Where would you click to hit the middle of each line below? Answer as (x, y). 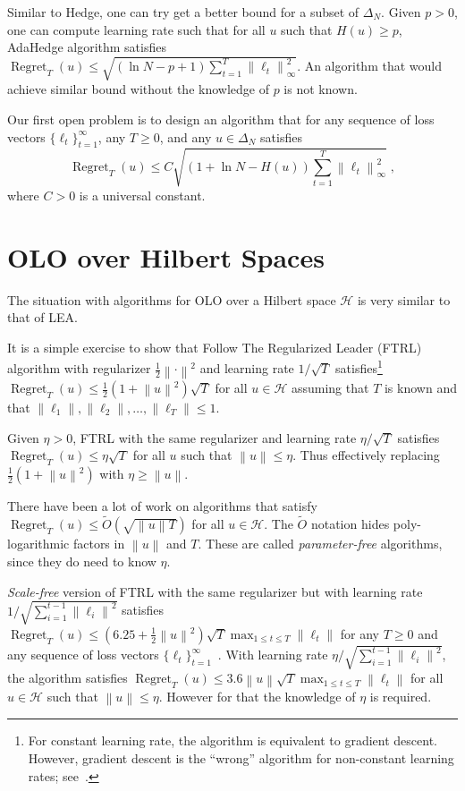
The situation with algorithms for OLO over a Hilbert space (172, 299)
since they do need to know (82, 561)
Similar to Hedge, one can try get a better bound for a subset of (183, 12)
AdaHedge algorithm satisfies (87, 47)
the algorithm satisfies (68, 678)
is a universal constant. (142, 195)
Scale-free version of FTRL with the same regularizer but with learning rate (215, 591)
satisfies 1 (359, 367)
